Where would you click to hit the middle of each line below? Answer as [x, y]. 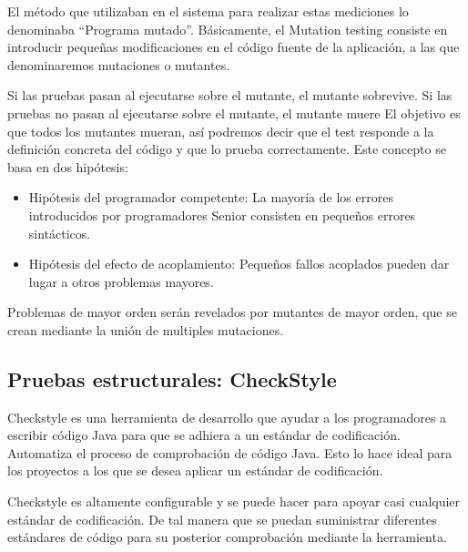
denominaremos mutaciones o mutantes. [119, 64]
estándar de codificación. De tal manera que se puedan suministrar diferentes [222, 519]
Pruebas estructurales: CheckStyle [172, 378]
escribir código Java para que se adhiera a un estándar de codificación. [204, 435]
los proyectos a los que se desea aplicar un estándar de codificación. [195, 470]
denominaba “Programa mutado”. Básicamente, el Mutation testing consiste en [228, 29]
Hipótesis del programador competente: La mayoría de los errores [211, 197]
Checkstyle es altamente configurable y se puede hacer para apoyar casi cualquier [234, 501]
